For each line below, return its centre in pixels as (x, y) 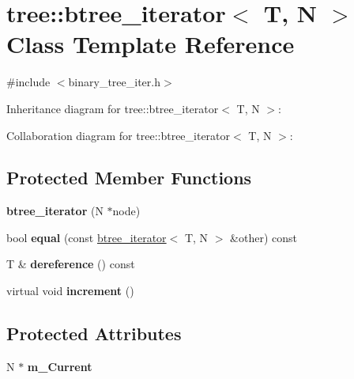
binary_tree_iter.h (114, 82)
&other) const (264, 237)
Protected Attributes (94, 334)
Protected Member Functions (129, 178)
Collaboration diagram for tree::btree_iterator (119, 135)
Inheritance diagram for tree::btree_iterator (113, 108)
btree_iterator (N (55, 211)
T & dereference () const (71, 264)
